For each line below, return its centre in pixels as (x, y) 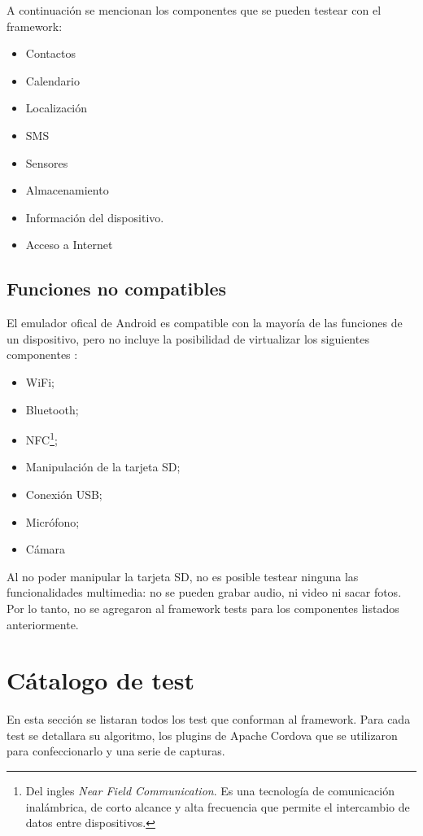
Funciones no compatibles (117, 289)
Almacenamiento (67, 190)
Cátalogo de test (100, 680)
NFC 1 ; (41, 438)
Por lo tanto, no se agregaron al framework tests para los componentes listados (203, 608)
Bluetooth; (52, 409)
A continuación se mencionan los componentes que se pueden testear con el (194, 10)
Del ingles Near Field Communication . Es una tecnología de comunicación (210, 791)
